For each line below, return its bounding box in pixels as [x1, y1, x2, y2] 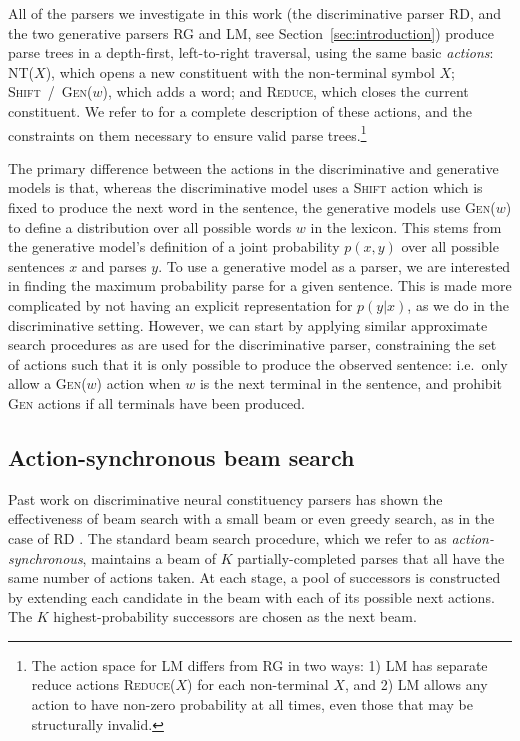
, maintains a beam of [82, 547, 217, 568]
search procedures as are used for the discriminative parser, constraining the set [8, 334, 497, 355]
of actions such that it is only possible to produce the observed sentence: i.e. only [8, 353, 508, 374]
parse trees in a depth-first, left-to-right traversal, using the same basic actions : [8, 42, 494, 63]
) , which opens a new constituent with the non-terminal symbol [45, 61, 435, 82]
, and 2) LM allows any [344, 674, 488, 695]
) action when [96, 373, 181, 394]
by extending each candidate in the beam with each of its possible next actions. [8, 586, 495, 607]
